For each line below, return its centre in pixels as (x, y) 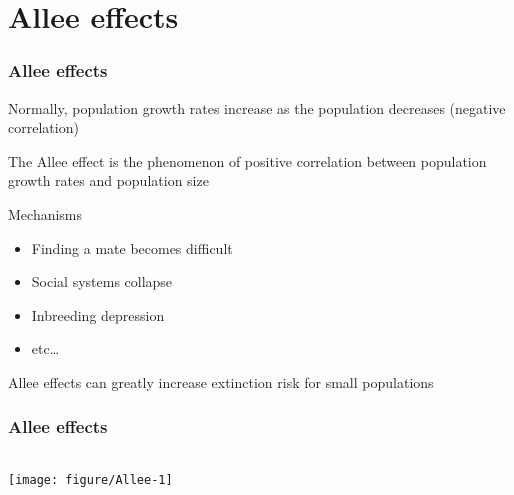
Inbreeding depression (98, 314)
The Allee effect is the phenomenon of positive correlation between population (247, 160)
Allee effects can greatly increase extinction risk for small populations (221, 381)
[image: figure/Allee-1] (90, 479)
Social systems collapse (102, 281)
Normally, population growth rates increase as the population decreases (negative (257, 107)
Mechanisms (45, 213)
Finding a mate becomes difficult (132, 247)
